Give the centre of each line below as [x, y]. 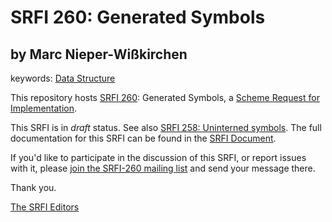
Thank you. [33, 187]
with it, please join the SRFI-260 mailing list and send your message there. [163, 168]
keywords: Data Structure [63, 78]
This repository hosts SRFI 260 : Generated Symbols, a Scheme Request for [165, 97]
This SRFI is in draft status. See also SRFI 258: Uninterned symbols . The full [166, 127]
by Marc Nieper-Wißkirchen [99, 54]
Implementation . [44, 108]
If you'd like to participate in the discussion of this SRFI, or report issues [158, 157]
